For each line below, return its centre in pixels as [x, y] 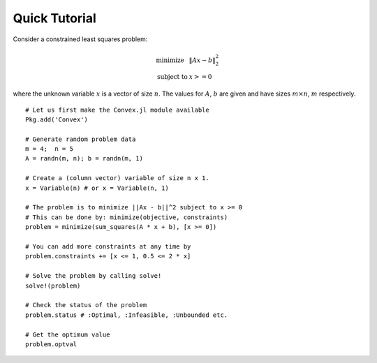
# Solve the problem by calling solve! [94, 276]
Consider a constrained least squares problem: [80, 39]
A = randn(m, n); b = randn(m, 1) [84, 158]
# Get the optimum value [68, 334]
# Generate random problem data [81, 139]
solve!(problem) [53, 286]
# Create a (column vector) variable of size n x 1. [117, 178]
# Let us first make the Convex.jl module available [117, 110]
